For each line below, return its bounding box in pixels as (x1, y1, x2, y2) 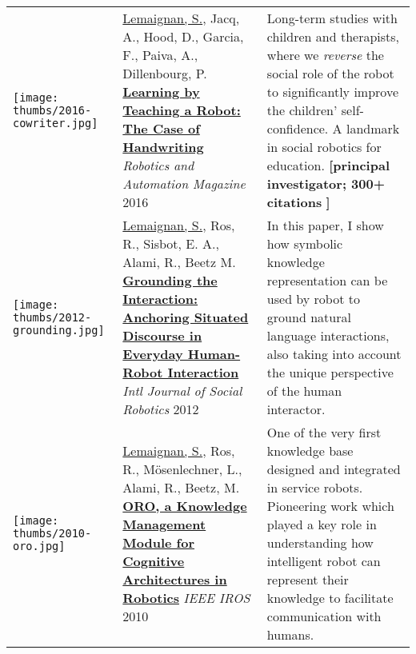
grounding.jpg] (13, 323, 105, 337)
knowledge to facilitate (266, 588, 394, 607)
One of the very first (266, 423, 382, 441)
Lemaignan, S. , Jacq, (122, 9, 240, 27)
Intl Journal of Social (122, 381, 242, 400)
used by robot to (266, 289, 360, 308)
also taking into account (266, 345, 402, 363)
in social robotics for (266, 138, 382, 156)
